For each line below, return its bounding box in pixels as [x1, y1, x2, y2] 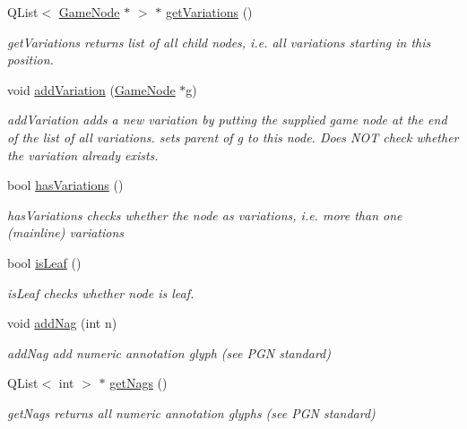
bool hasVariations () [7, 176, 124, 194]
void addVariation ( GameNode [7, 80, 176, 99]
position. [7, 50, 54, 69]
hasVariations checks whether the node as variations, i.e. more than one [7, 205, 402, 224]
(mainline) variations [7, 223, 125, 242]
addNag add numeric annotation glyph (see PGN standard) [7, 343, 332, 362]
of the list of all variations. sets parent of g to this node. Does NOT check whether [7, 127, 459, 146]
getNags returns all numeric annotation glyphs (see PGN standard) [7, 403, 376, 422]
